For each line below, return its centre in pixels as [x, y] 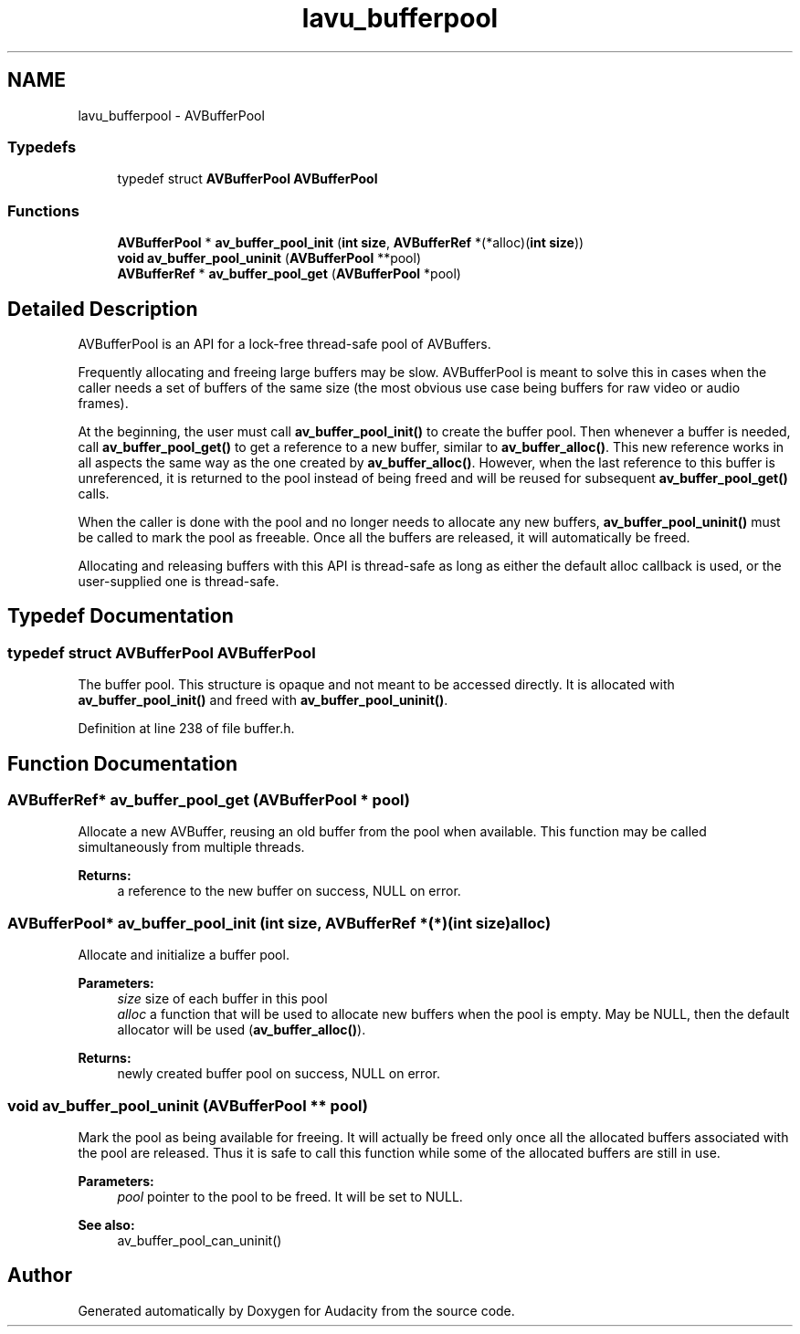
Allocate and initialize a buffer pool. [184, 955]
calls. [94, 493]
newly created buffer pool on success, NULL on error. [279, 1074]
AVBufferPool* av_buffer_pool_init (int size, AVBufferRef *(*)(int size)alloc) [279, 923]
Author [40, 1276]
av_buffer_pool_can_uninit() [200, 1240]
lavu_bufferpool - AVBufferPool [171, 115]
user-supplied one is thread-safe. [179, 581]
